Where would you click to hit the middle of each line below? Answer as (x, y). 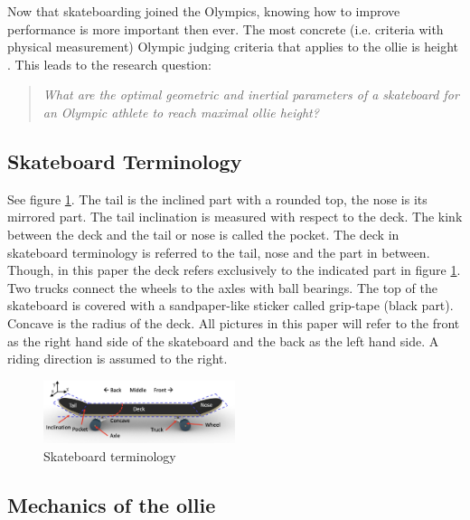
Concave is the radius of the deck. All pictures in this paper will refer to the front (234, 322)
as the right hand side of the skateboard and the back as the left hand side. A (223, 340)
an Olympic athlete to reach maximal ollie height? (181, 112)
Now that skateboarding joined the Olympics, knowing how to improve (204, 11)
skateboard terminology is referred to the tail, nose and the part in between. (219, 252)
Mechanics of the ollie (112, 504)
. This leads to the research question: (109, 64)
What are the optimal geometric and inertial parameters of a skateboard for (251, 95)
